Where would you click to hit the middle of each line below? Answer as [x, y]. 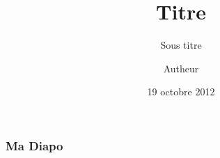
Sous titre [181, 45]
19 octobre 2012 [181, 92]
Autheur [181, 68]
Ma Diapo [34, 145]
